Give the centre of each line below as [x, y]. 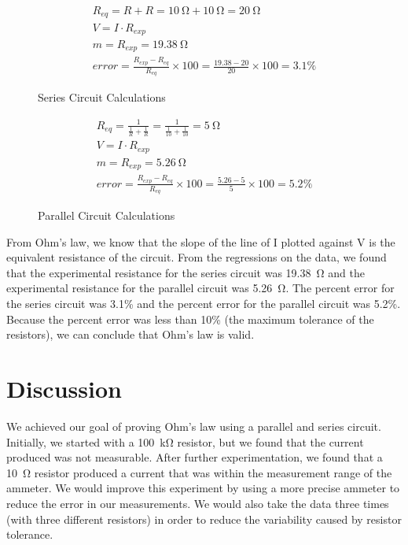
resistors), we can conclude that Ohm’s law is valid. [130, 334]
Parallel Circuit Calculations [107, 215]
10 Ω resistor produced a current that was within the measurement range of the [199, 472]
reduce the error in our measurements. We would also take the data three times [198, 503]
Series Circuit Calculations [102, 97]
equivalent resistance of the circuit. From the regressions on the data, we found [197, 257]
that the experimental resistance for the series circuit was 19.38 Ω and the [186, 272]
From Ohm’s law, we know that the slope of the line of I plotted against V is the [201, 241]
